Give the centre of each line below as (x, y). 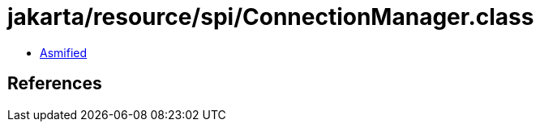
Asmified (64, 52)
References (55, 84)
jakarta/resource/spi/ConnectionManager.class (271, 17)
